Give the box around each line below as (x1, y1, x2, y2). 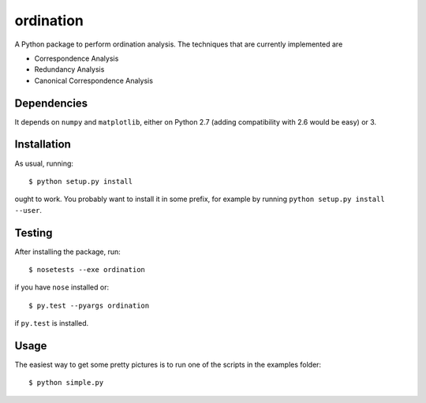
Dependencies (14, 96, 88, 110)
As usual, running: (14, 159, 74, 168)
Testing (14, 226, 53, 240)
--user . (14, 205, 43, 215)
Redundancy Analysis (34, 65, 105, 74)
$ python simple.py (28, 379, 104, 387)
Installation (14, 138, 71, 151)
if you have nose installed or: (14, 282, 110, 292)
